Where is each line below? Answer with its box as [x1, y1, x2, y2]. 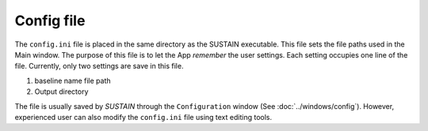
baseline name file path [34, 76, 111, 85]
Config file [14, 12, 86, 29]
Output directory [34, 87, 89, 96]
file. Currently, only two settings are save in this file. [14, 62, 184, 71]
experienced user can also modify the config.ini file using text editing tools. [14, 112, 273, 122]
